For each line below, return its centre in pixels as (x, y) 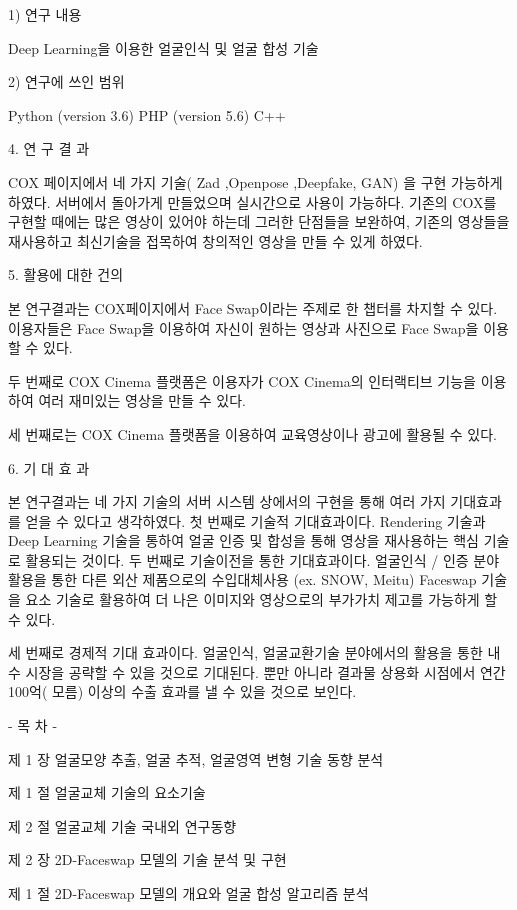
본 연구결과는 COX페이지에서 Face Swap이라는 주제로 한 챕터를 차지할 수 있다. (253, 307)
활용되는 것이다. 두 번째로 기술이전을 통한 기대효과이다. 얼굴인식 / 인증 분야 (262, 559)
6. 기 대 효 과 (49, 467)
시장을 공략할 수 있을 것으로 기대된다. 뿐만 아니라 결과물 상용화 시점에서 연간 (265, 671)
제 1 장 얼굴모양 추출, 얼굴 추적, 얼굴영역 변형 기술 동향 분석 (196, 758)
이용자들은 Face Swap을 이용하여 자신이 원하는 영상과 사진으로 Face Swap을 (243, 327)
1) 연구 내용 (45, 14)
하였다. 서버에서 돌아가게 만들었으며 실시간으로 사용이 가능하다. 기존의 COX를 (252, 201)
